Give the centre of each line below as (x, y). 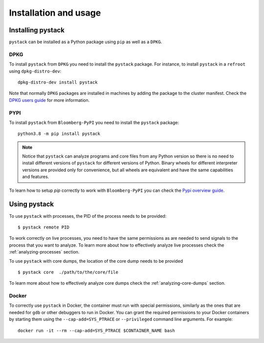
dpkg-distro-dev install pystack (58, 82)
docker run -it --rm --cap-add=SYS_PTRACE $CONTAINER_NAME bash (97, 331)
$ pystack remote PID (44, 227)
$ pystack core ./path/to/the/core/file (68, 272)
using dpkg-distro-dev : (35, 71)
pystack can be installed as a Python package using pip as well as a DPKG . (86, 42)
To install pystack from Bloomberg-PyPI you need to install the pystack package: (94, 122)
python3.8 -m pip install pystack (59, 134)
